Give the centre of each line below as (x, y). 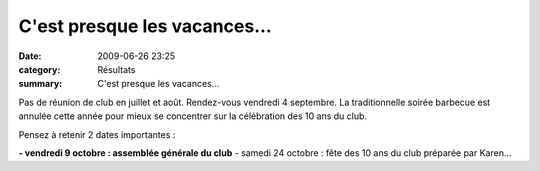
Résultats (116, 69)
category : (39, 69)
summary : (40, 84)
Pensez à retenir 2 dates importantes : (97, 134)
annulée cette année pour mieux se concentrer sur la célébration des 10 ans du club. (193, 116)
